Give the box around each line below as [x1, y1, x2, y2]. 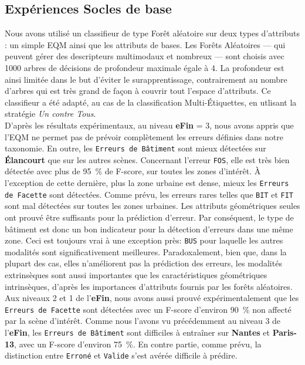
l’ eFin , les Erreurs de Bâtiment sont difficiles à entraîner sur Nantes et [5, 326, 270, 339]
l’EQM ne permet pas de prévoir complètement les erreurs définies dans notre [5, 130, 283, 143]
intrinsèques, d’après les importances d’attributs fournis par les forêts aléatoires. [5, 280, 293, 292]
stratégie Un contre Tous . [5, 107, 96, 120]
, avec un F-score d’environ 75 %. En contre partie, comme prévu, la [14, 337, 262, 350]
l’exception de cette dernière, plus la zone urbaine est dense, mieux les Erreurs [5, 177, 289, 189]
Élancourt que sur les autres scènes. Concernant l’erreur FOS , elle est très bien [5, 153, 290, 165]
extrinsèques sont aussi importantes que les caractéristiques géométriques [5, 268, 267, 280]
